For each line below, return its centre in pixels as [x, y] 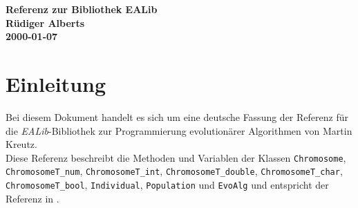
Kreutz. [21, 144]
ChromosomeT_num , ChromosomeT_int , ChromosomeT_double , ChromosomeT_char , [174, 171]
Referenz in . [32, 198]
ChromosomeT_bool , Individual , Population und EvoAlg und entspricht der [167, 185]
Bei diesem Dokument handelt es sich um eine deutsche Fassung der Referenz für [177, 116]
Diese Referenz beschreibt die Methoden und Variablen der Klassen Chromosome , [176, 157]
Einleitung [56, 83]
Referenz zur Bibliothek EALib [82, 9]
